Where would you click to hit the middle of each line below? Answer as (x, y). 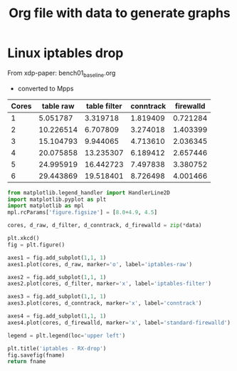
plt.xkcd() (23, 239)
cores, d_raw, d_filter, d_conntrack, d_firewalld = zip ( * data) (105, 226)
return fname (27, 362)
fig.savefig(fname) (36, 355)
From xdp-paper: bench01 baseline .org (62, 74)
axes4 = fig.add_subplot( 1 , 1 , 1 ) (57, 316)
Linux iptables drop (65, 53)
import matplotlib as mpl (46, 206)
